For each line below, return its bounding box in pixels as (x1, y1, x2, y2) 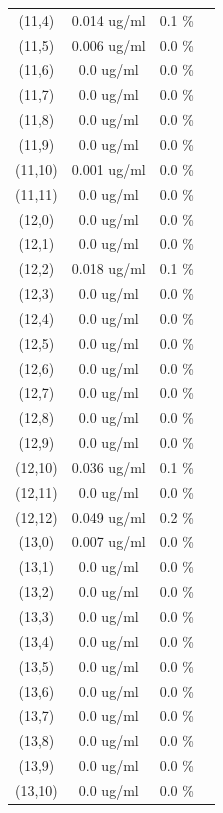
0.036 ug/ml (71, 456, 146, 477)
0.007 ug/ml (71, 531, 146, 552)
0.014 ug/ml (71, 9, 146, 30)
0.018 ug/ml (71, 258, 146, 279)
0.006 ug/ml (71, 34, 146, 55)
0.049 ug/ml (71, 506, 146, 527)
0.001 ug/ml (71, 158, 146, 179)
